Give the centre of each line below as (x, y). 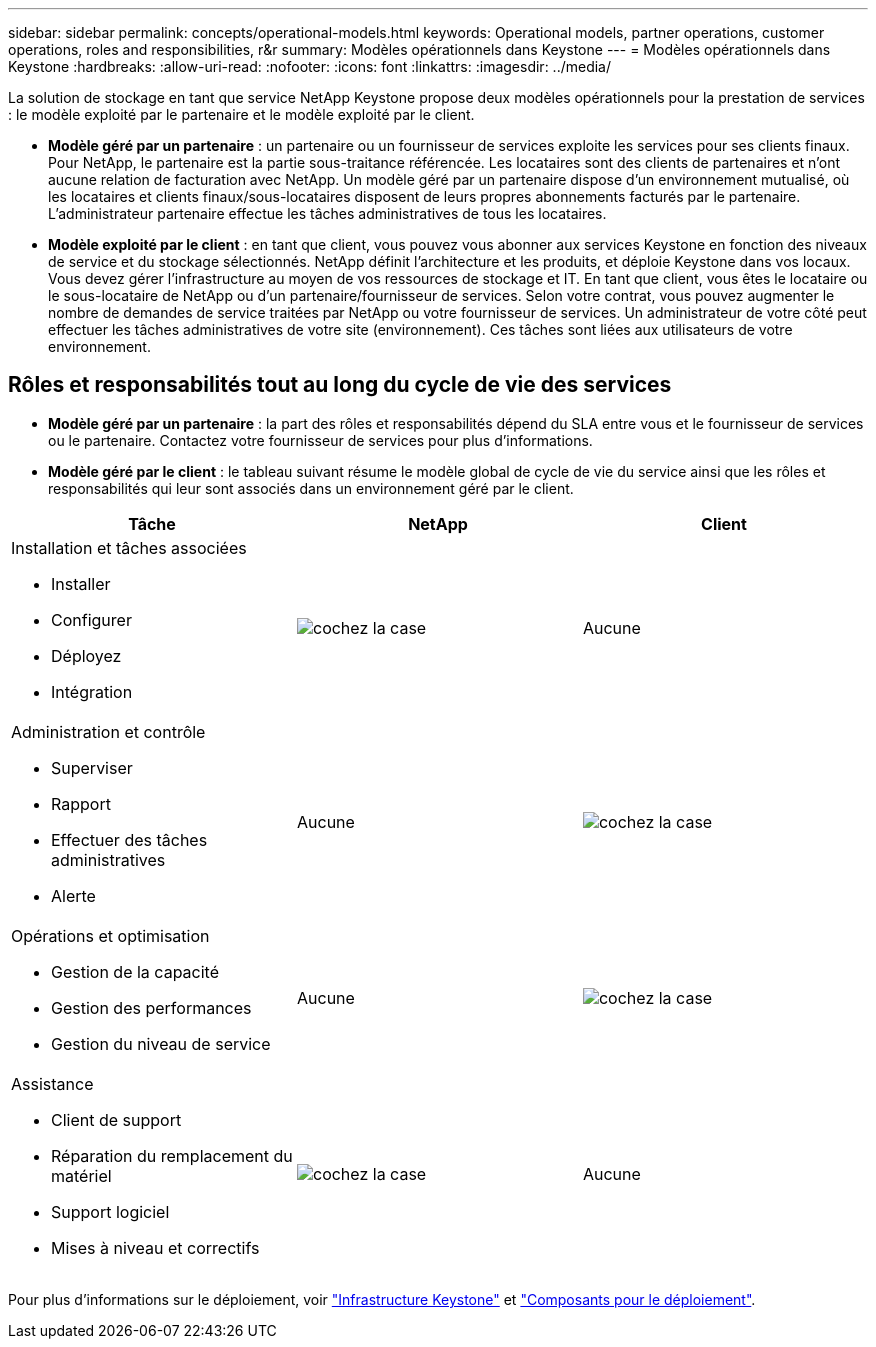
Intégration (92, 691)
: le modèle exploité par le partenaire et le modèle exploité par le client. (241, 114)
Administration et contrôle (108, 731)
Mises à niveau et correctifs (155, 1247)
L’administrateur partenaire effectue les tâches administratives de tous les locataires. (327, 213)
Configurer (91, 619)
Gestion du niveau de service (161, 1043)
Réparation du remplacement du (172, 1155)
